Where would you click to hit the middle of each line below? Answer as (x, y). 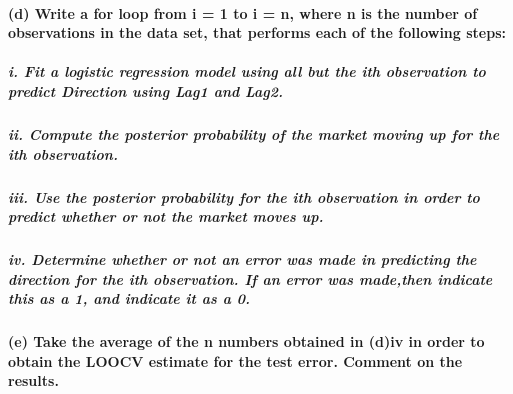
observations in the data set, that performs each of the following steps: (257, 32)
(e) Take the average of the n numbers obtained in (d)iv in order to (246, 341)
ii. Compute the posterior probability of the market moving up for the (254, 133)
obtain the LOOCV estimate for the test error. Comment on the (235, 360)
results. (33, 380)
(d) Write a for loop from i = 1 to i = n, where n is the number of (243, 12)
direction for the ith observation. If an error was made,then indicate (250, 278)
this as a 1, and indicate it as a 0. (129, 298)
